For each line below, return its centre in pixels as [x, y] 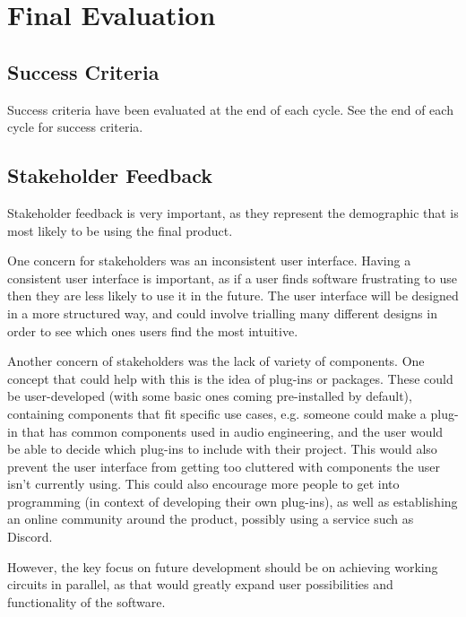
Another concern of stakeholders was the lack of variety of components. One [216, 361]
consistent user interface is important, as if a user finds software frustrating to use [232, 278]
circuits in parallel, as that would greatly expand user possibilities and [200, 584]
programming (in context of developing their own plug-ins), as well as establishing [233, 501]
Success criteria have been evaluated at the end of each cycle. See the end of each [230, 109]
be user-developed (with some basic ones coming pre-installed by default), [210, 396]
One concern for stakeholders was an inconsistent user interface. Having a [209, 261]
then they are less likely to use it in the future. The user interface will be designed [233, 295]
